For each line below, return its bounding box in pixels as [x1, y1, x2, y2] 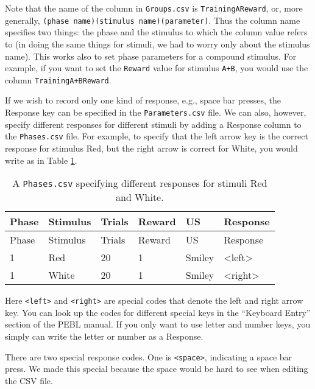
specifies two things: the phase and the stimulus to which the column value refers [5, 26, 308, 38]
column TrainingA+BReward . [5, 73, 111, 86]
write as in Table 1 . [5, 153, 77, 166]
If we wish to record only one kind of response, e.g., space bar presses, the [5, 94, 281, 107]
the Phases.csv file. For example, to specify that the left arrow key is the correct [5, 130, 308, 142]
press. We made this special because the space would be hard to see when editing [5, 362, 308, 375]
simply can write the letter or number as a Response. [5, 329, 204, 342]
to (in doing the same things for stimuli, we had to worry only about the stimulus [5, 37, 310, 50]
